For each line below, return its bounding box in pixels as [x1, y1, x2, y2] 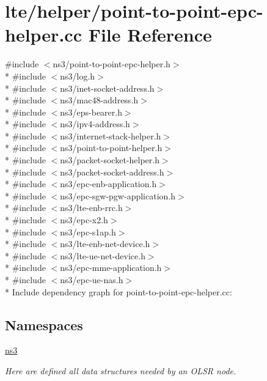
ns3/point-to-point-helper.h [60, 141, 163, 154]
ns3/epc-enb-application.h [60, 177, 157, 190]
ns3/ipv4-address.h [60, 117, 130, 130]
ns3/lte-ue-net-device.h [60, 249, 145, 262]
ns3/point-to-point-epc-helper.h [53, 57, 170, 70]
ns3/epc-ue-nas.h [60, 273, 123, 286]
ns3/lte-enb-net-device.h [60, 237, 150, 250]
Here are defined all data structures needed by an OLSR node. [5, 364, 236, 377]
